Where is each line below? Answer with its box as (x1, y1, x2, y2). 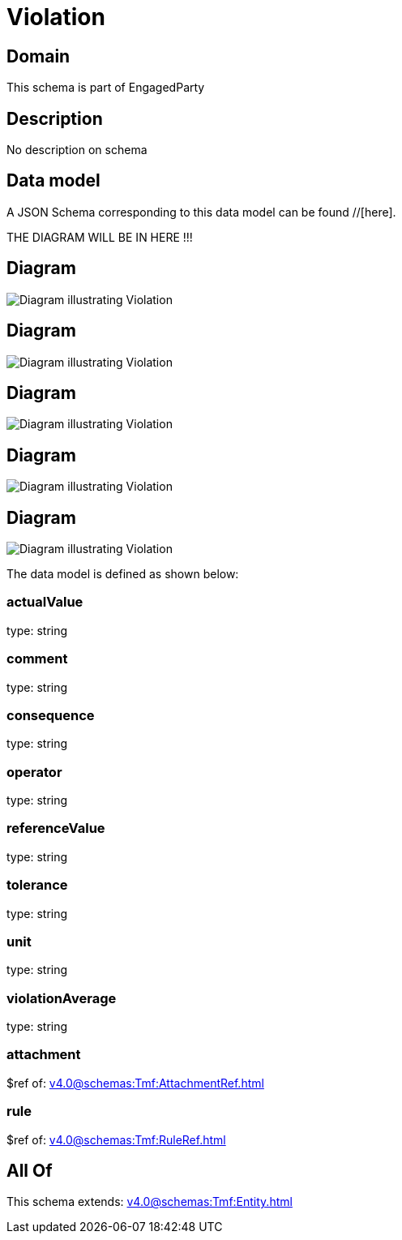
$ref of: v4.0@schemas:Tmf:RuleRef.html (6, 1132, 226, 1147)
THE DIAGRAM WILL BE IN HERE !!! (6, 230, 193, 244)
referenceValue (6, 820, 105, 837)
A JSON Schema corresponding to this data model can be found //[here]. (6, 204, 396, 219)
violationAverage (6, 989, 117, 1006)
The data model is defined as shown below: (6, 567, 239, 581)
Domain (6, 45, 71, 67)
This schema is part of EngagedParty (6, 80, 205, 95)
